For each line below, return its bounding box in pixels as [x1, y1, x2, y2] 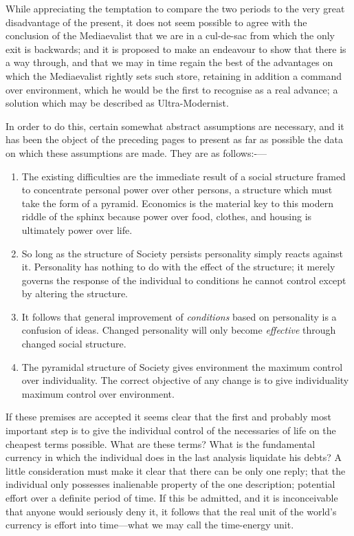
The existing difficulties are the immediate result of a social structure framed [21, 169, 346, 183]
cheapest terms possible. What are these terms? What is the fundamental [5, 436, 316, 451]
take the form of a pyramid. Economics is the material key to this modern [21, 195, 334, 210]
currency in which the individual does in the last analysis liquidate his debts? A [5, 450, 342, 464]
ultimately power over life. [21, 222, 133, 237]
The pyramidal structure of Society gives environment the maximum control [21, 359, 343, 374]
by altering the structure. [21, 286, 129, 301]
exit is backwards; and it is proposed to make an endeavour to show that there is [5, 41, 346, 56]
